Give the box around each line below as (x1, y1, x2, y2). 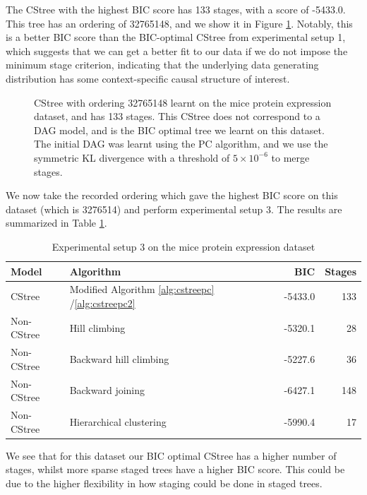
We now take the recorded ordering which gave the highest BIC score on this (6, 188, 338, 203)
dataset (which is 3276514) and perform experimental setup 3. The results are (6, 201, 342, 216)
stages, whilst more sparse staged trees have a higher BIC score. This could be (6, 462, 345, 477)
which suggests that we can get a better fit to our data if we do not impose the (6, 43, 348, 58)
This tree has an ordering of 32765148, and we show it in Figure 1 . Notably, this (6, 16, 353, 30)
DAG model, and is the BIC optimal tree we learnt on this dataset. (34, 122, 325, 137)
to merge (271, 150, 310, 165)
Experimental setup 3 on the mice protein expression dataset (52, 239, 315, 254)
